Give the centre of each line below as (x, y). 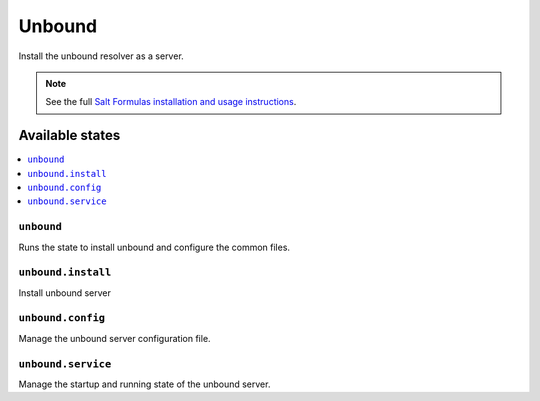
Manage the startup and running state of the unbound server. (144, 384)
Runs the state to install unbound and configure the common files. (154, 247)
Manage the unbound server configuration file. (114, 338)
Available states (69, 135)
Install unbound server (65, 292)
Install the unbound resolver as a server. (101, 56)
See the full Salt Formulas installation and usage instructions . (171, 102)
